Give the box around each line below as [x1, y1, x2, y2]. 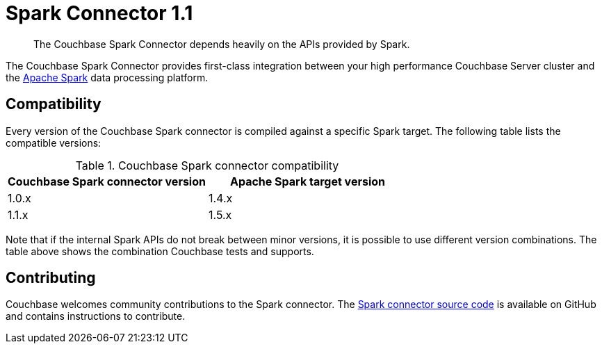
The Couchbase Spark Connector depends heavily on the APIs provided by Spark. [33, 38, 410, 50]
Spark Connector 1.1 [6, 1, 193, 25]
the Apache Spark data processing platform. [6, 71, 209, 83]
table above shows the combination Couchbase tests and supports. [6, 245, 314, 257]
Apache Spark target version [229, 174, 386, 188]
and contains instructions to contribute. [6, 310, 186, 323]
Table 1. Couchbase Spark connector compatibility [75, 158, 339, 172]
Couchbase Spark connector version [8, 174, 206, 188]
